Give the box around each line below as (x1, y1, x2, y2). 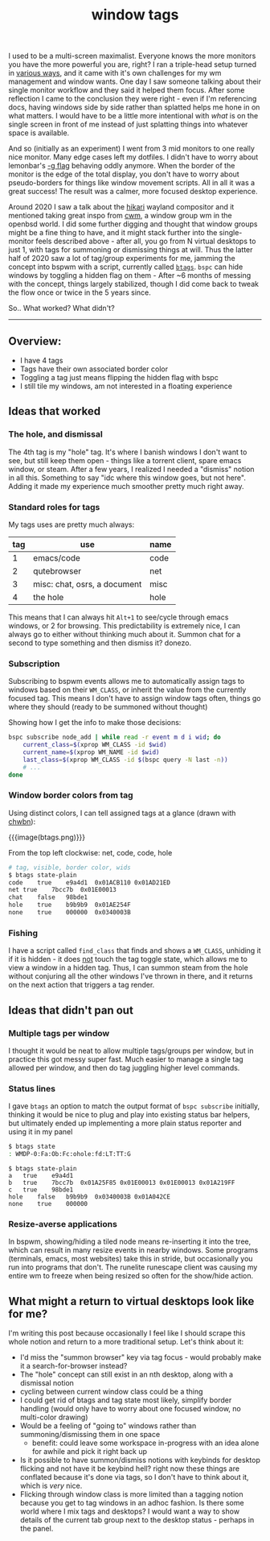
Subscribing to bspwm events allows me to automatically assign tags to (8, 677, 245, 686)
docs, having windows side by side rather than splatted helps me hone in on (8, 102, 260, 112)
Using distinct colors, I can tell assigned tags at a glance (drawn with (8, 808, 236, 818)
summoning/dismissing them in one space (19, 1430, 161, 1440)
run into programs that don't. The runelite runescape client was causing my (8, 1262, 258, 1272)
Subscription (8, 658, 60, 669)
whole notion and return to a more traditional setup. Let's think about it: (8, 1337, 244, 1347)
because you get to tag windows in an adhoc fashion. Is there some (19, 1498, 244, 1508)
